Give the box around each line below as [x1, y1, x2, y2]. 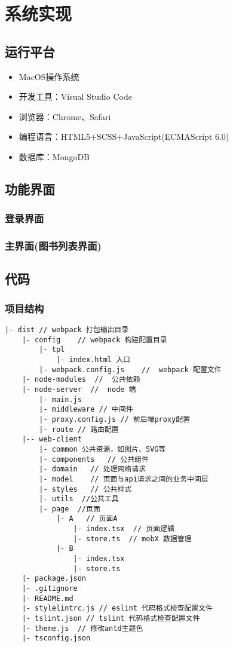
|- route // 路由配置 [39, 425, 119, 434]
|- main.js [39, 395, 82, 404]
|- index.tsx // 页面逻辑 [73, 525, 174, 533]
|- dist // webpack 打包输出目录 [5, 326, 129, 335]
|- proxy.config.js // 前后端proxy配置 [39, 415, 191, 424]
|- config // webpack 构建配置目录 [22, 335, 167, 344]
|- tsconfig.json [22, 634, 91, 643]
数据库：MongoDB [19, 150, 90, 162]
